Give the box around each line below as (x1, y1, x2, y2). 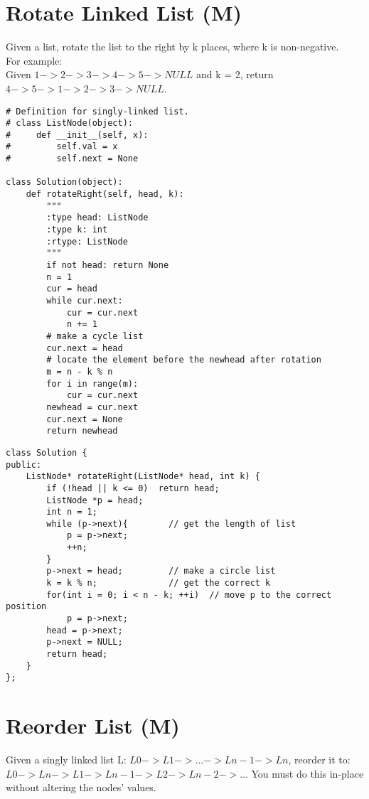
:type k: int (46, 225, 108, 235)
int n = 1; (46, 507, 97, 518)
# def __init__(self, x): (6, 129, 149, 140)
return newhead (46, 426, 118, 436)
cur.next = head (46, 343, 123, 353)
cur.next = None (46, 414, 123, 424)
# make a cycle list (46, 331, 144, 341)
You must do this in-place (251, 766, 364, 781)
